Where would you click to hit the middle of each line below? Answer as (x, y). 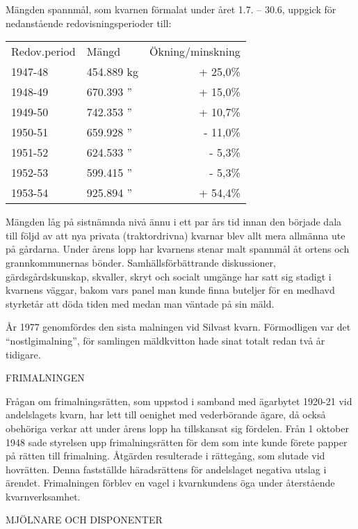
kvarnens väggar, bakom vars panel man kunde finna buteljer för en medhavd (170, 290)
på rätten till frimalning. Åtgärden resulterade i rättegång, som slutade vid (165, 456)
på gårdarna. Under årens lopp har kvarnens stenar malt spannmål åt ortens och (178, 249)
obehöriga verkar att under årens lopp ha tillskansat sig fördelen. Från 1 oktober (177, 428)
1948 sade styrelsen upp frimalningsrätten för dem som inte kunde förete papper (177, 442)
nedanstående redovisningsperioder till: (89, 23)
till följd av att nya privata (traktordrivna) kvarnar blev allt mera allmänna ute (176, 235)
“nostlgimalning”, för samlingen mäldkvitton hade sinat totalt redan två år (165, 340)
